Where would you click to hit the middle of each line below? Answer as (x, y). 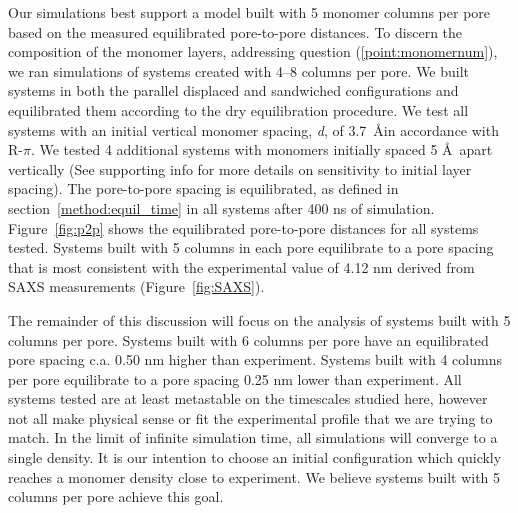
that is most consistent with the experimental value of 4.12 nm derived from (241, 266)
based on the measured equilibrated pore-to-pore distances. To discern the (235, 31)
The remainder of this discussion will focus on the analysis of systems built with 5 (259, 319)
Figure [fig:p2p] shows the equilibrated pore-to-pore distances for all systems (243, 227)
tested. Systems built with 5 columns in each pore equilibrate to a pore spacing (251, 247)
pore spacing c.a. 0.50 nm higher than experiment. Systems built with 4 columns (255, 359)
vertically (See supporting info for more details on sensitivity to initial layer (240, 168)
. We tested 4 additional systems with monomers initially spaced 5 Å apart (261, 149)
